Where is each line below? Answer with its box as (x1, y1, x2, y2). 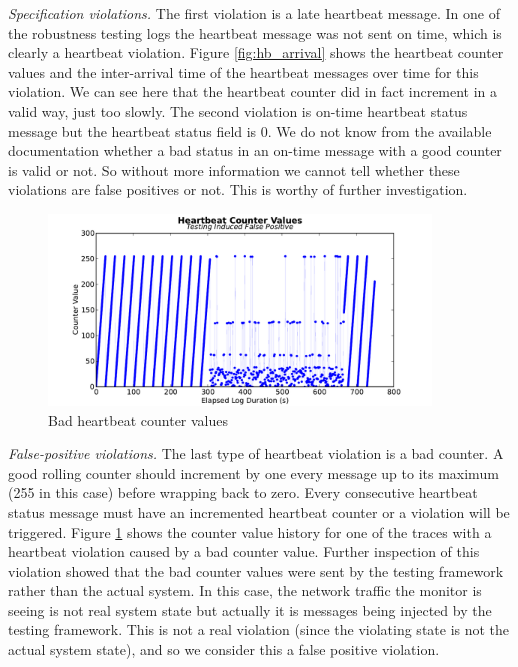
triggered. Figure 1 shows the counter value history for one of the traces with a (8, 521, 492, 542)
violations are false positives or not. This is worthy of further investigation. (8, 179, 468, 200)
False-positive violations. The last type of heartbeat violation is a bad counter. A (8, 443, 504, 464)
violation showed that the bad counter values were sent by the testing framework (8, 560, 504, 581)
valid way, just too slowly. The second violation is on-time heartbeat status (8, 100, 468, 121)
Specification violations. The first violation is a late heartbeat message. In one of (8, 3, 500, 23)
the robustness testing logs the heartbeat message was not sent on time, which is (8, 22, 502, 43)
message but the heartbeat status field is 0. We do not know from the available (8, 120, 492, 141)
